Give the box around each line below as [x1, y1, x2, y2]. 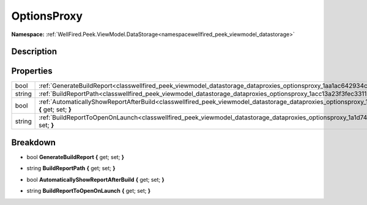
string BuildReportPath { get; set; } [26, 165, 116, 172]
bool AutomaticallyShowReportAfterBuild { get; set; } [26, 176, 165, 183]
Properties [11, 66, 53, 76]
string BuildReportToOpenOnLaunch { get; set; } [26, 187, 151, 195]
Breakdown [11, 137, 56, 147]
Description [11, 47, 57, 57]
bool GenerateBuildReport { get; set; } [26, 153, 125, 160]
